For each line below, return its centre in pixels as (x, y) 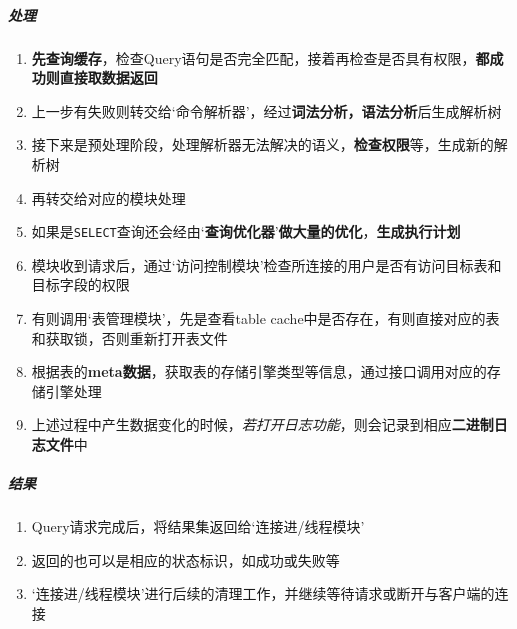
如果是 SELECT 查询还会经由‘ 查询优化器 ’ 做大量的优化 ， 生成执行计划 (246, 231)
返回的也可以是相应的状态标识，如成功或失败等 (185, 559)
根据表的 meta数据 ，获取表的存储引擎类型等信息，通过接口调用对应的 (259, 371)
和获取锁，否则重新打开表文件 (129, 337)
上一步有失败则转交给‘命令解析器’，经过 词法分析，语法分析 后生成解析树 (266, 110)
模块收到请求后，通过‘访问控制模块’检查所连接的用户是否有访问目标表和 (266, 264)
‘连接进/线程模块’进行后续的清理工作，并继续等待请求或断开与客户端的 (263, 593)
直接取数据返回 (108, 77)
